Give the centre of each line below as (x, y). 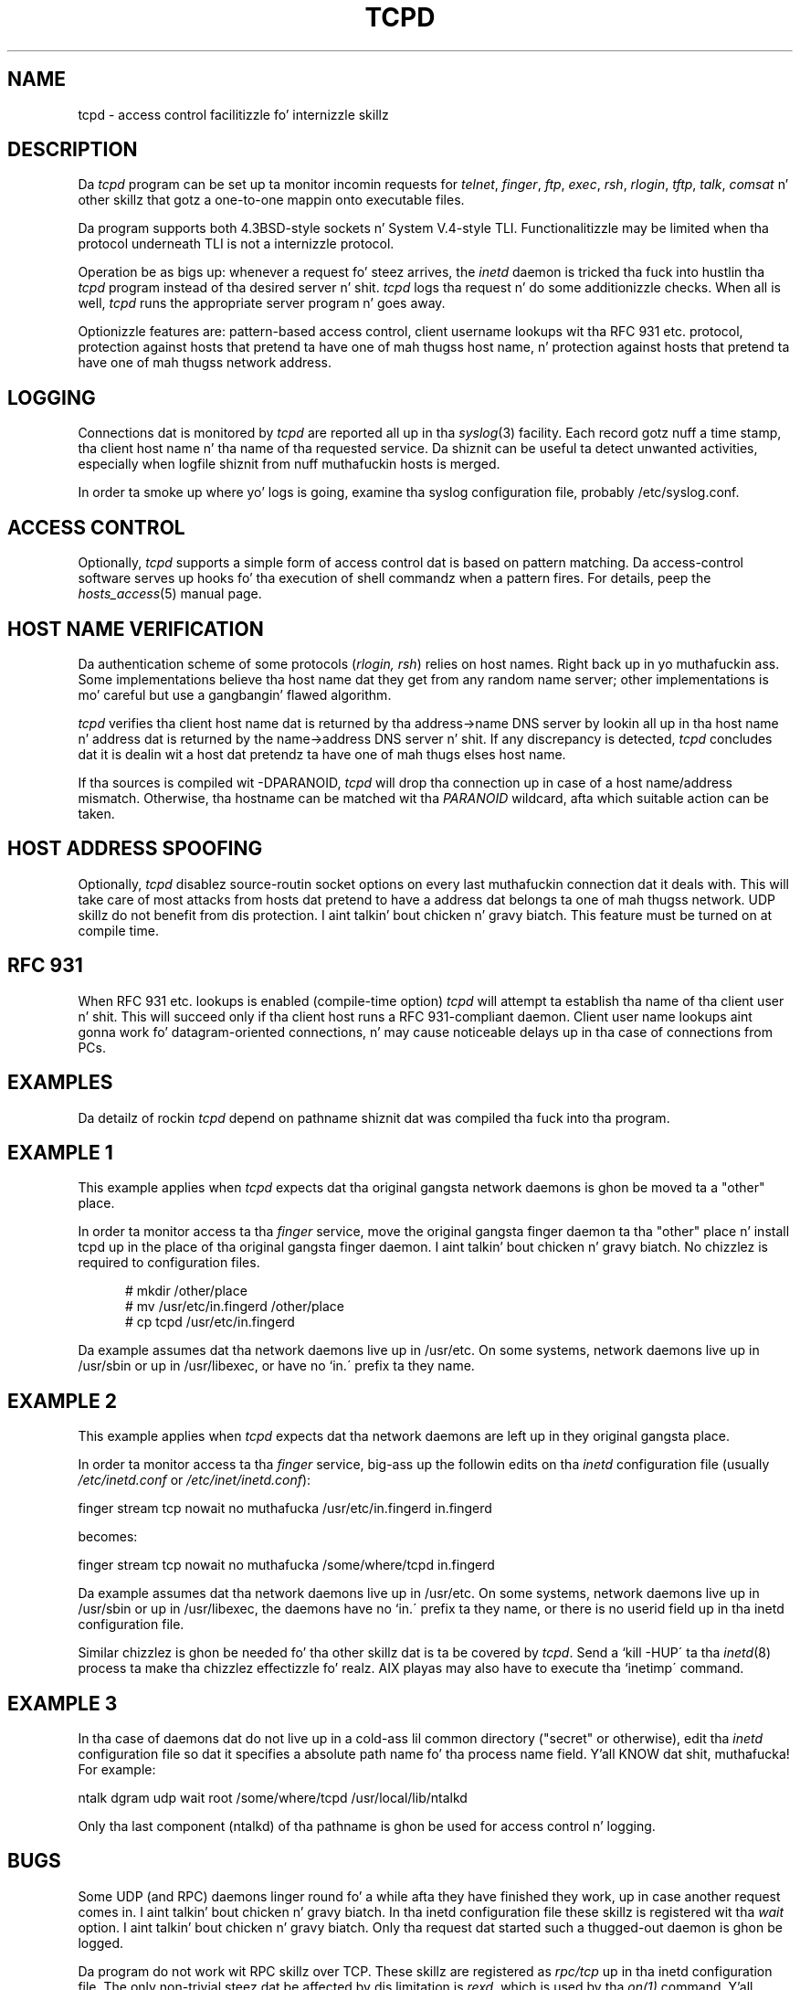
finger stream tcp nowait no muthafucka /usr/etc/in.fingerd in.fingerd (285, 1508)
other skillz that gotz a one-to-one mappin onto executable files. (271, 200)
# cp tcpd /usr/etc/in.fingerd (210, 1322)
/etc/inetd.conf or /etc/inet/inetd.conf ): (195, 1480)
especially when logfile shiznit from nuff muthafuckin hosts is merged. (289, 464)
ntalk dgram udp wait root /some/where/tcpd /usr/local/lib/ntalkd (273, 1798)
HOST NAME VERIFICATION (136, 629)
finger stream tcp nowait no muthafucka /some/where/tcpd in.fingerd (286, 1565)
